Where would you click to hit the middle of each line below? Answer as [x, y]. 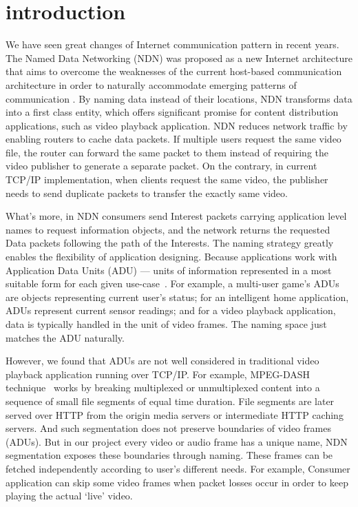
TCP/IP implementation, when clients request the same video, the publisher [167, 179]
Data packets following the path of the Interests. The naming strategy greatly [170, 243]
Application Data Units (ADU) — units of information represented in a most [169, 270]
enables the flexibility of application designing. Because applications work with [171, 257]
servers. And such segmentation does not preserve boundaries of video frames [168, 428]
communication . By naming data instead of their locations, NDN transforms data [179, 98]
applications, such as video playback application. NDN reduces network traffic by [177, 125]
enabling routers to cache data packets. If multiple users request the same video [173, 139]
